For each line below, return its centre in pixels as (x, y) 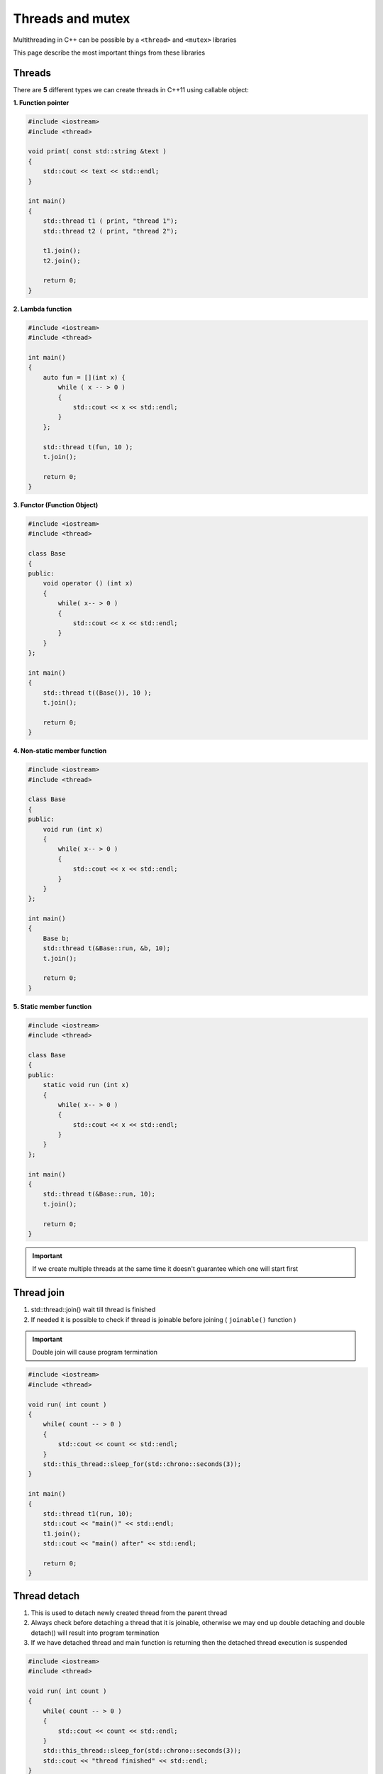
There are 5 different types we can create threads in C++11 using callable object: (131, 89)
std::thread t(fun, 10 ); (88, 447)
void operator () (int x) (88, 583)
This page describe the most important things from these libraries (109, 53)
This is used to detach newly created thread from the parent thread (129, 1613)
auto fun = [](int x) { (84, 377)
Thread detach (46, 1596)
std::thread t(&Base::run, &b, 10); (106, 948)
